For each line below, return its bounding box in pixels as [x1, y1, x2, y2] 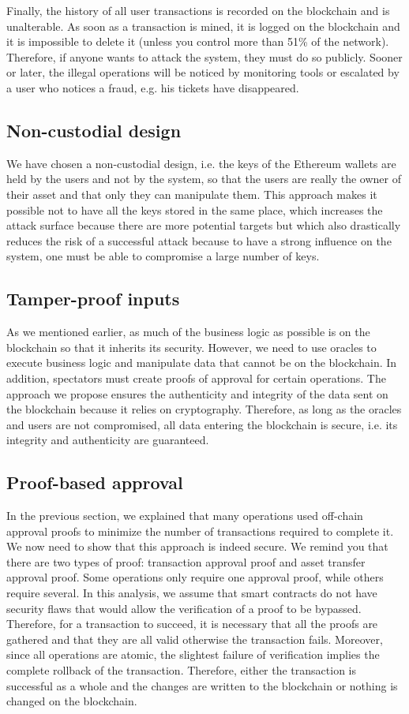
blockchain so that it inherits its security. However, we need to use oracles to [6, 338, 377, 355]
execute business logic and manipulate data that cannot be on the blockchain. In [6, 354, 397, 371]
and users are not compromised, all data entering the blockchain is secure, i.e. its [6, 416, 398, 432]
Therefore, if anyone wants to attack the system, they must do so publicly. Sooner [6, 48, 403, 65]
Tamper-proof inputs [6, 286, 180, 311]
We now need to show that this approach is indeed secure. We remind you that [6, 538, 388, 555]
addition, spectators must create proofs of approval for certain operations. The [6, 369, 386, 386]
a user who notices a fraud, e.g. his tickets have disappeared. [6, 79, 299, 95]
